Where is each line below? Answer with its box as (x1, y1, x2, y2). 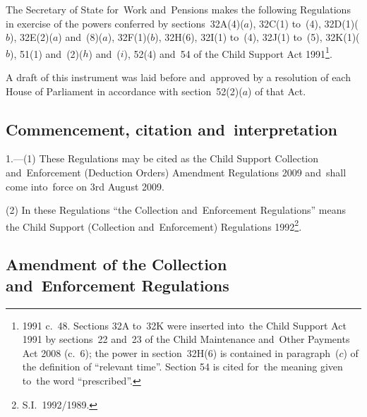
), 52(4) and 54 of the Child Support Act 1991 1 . (124, 44, 332, 61)
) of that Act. (248, 83, 306, 98)
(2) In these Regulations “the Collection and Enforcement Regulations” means (6, 203, 346, 217)
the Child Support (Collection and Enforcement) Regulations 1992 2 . (6, 217, 302, 234)
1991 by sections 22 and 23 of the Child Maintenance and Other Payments (22, 332, 350, 346)
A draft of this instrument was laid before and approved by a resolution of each (6, 70, 351, 85)
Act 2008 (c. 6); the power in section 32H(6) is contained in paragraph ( (22, 345, 339, 360)
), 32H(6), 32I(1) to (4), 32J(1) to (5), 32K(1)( (155, 30, 360, 44)
